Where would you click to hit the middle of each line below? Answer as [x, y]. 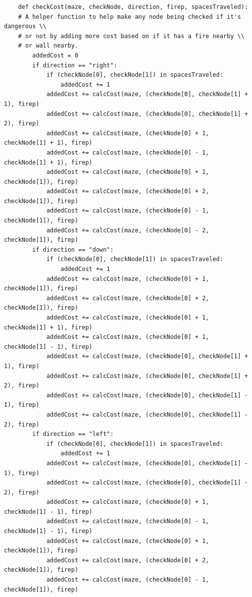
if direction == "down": [73, 249]
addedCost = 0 [55, 55]
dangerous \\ [25, 27]
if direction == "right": [75, 65]
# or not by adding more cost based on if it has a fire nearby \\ [131, 36]
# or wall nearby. [48, 46]
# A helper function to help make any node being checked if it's [129, 17]
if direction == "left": [73, 434]
